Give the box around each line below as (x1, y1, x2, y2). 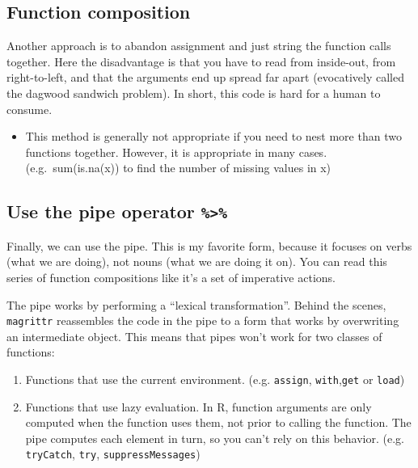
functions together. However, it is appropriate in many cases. (25, 143, 327, 160)
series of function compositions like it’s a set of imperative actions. (6, 268, 336, 285)
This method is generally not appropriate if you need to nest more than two (25, 128, 402, 145)
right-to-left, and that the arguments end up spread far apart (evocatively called (6, 69, 404, 86)
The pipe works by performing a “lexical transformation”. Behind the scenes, (6, 296, 386, 313)
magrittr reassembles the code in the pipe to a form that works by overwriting (6, 312, 399, 329)
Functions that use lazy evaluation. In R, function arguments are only (25, 398, 372, 415)
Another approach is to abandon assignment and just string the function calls (6, 37, 391, 54)
